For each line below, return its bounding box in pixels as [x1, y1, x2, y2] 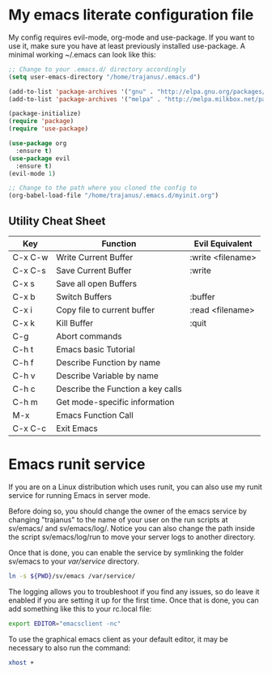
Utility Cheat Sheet [8, 214, 106, 228]
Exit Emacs [56, 423, 99, 434]
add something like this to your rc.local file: [8, 603, 152, 613]
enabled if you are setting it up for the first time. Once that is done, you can [8, 595, 259, 605]
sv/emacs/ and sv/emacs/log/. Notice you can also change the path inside [8, 523, 255, 533]
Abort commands [56, 330, 122, 342]
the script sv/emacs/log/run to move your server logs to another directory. [8, 532, 256, 542]
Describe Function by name [56, 357, 161, 368]
